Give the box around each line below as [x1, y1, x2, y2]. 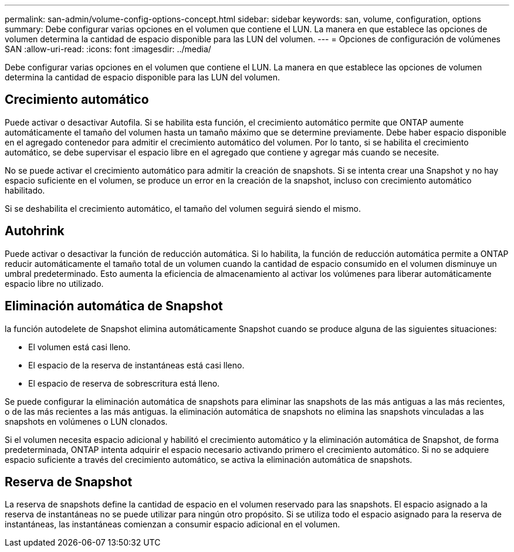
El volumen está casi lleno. [28, 341, 131, 352]
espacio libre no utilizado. [5, 278, 104, 289]
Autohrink [5, 223, 65, 239]
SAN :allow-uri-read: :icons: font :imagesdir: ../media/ [5, 44, 211, 54]
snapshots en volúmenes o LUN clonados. [5, 416, 168, 426]
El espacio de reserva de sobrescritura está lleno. [28, 378, 220, 388]
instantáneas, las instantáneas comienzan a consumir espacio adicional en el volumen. [5, 519, 340, 530]
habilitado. [5, 185, 45, 195]
